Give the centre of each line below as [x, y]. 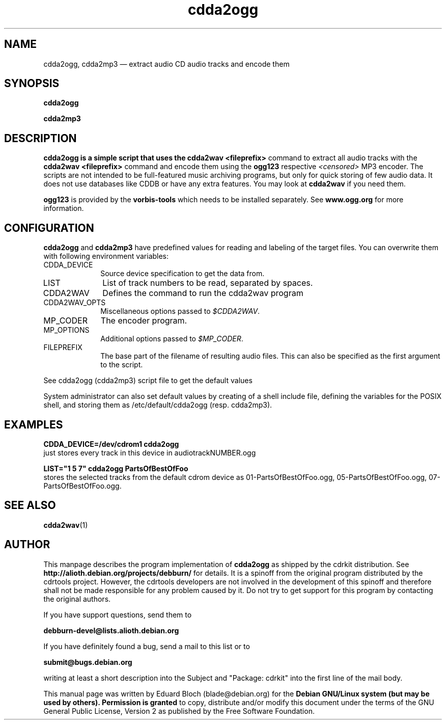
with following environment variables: [106, 256]
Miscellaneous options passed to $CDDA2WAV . [180, 311]
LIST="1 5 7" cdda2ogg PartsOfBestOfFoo [116, 468]
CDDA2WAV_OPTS [75, 303]
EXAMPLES [34, 424]
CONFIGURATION [49, 228]
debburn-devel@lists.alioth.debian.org [111, 630]
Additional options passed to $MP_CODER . [172, 339]
